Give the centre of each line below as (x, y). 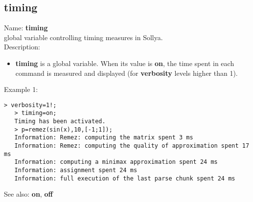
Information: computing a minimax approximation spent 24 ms (116, 162)
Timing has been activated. (60, 122)
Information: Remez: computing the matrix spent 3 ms (104, 138)
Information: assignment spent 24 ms (76, 170)
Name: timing (26, 28)
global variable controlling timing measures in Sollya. (83, 37)
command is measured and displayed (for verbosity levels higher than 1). (126, 73)
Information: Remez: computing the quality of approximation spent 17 (132, 146)
